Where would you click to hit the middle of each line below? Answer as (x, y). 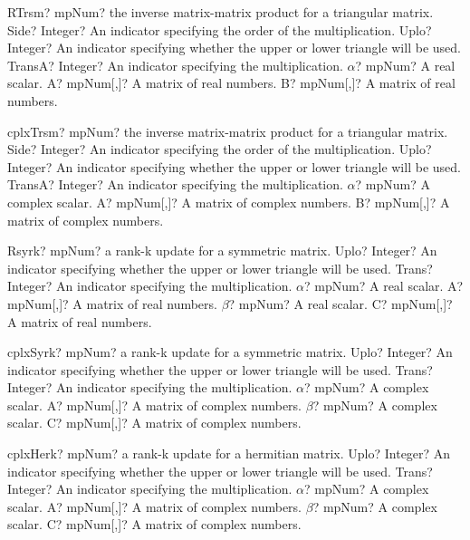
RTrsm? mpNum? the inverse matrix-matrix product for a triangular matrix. (221, 12)
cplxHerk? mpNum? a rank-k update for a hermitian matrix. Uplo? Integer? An (229, 453)
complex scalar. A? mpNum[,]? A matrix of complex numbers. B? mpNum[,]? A (229, 202)
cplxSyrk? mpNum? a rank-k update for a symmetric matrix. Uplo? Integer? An (230, 352)
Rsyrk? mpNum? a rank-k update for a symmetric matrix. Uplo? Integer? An (222, 251)
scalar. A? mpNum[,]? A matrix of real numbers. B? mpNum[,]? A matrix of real (231, 83)
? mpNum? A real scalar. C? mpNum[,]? (341, 303)
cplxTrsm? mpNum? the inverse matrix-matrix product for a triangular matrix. (228, 131)
